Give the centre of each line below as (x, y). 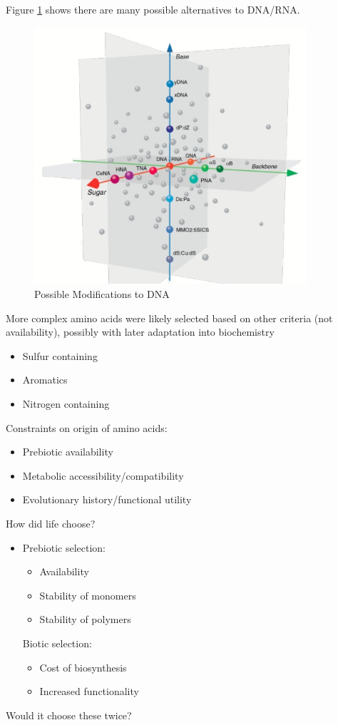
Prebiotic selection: (64, 547)
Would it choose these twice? (69, 715)
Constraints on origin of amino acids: (87, 427)
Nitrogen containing (66, 403)
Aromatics (45, 380)
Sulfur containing (60, 355)
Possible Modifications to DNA (102, 294)
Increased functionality (89, 691)
